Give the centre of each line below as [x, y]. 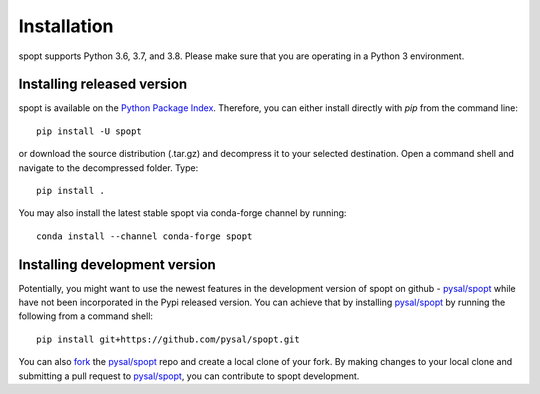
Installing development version [117, 264]
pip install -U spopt [89, 131]
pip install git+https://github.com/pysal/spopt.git [168, 339]
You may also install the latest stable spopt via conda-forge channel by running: [182, 213]
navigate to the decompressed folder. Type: [108, 167]
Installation [66, 26]
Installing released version [103, 84]
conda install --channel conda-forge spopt [144, 236]
